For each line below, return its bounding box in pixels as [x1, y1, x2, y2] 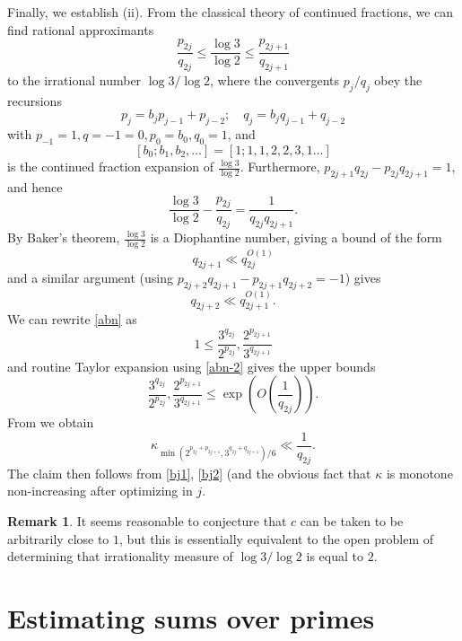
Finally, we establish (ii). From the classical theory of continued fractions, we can [7, 3, 454, 21]
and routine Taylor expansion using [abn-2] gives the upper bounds [7, 356, 376, 375]
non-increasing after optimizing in [7, 481, 193, 500]
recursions [7, 91, 62, 110]
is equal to [306, 547, 363, 566]
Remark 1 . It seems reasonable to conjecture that [7, 512, 287, 531]
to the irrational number [7, 71, 142, 90]
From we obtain [7, 413, 94, 432]
